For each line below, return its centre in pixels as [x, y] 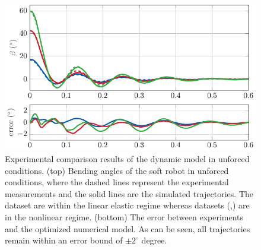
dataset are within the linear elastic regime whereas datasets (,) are [127, 205]
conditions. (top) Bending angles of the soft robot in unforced [117, 170]
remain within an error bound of [64, 240]
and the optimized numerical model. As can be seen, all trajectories [128, 228]
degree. [154, 240]
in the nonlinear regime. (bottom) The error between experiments [124, 216]
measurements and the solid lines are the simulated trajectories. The [129, 193]
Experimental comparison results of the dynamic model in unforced [127, 158]
